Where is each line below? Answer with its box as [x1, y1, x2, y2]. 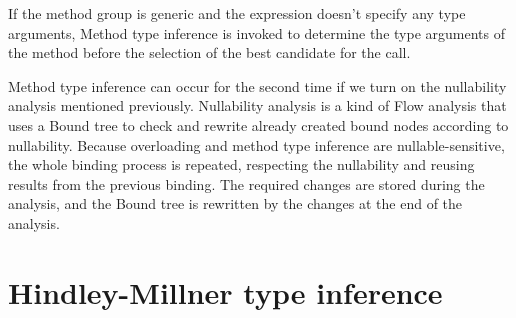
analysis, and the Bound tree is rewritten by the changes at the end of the [8, 193, 463, 214]
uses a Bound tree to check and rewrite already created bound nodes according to [8, 114, 509, 135]
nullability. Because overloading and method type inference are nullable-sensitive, [8, 134, 505, 155]
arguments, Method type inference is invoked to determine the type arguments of [8, 22, 505, 43]
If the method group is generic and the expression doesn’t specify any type [8, 3, 466, 23]
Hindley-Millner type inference [8, 271, 443, 312]
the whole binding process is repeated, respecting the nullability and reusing [8, 154, 475, 175]
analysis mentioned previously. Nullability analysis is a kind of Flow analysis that [8, 95, 507, 116]
